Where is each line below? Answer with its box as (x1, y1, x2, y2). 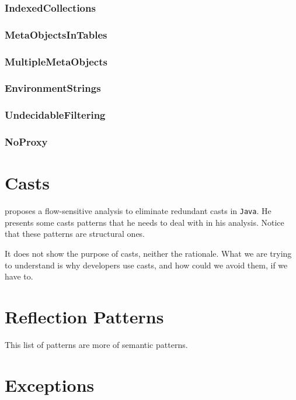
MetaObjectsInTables (5, 27, 107, 42)
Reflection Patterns (5, 305, 164, 328)
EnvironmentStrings (5, 81, 101, 95)
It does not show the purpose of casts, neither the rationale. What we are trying (5, 247, 292, 260)
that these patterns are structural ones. (5, 227, 145, 240)
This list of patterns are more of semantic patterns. (5, 338, 188, 350)
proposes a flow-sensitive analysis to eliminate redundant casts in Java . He (5, 205, 271, 217)
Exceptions (5, 373, 95, 396)
